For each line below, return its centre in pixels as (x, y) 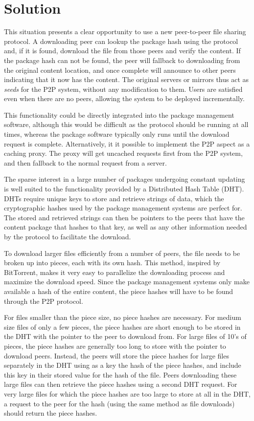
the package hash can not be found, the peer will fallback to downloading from (122, 60)
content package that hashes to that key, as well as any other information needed (126, 227)
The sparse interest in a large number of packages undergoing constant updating (125, 179)
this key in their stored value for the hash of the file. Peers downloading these (120, 374)
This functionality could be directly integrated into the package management (119, 115)
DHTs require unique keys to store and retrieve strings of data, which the (114, 198)
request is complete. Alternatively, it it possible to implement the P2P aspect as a (127, 143)
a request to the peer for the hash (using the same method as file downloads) (119, 403)
